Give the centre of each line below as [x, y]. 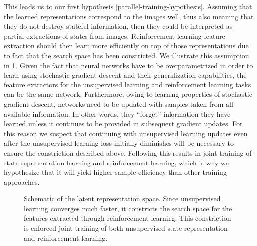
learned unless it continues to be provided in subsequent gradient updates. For [123, 123]
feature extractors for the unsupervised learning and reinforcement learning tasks [128, 84]
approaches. [22, 182]
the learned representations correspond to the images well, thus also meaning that [129, 16]
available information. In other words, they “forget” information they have [117, 114]
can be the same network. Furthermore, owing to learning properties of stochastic [128, 94]
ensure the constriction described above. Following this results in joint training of [128, 152]
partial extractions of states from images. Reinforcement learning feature [115, 36]
